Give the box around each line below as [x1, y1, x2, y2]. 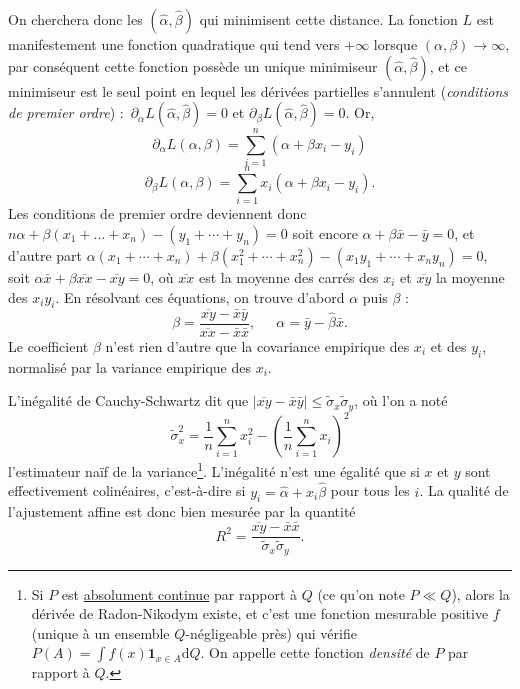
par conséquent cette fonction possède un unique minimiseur [8, 55, 378, 76]
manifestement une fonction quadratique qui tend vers [8, 34, 340, 54]
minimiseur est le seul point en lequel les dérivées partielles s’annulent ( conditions [8, 80, 509, 101]
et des [430, 335, 467, 356]
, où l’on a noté [354, 390, 448, 411]
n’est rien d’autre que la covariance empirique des [105, 335, 410, 356]
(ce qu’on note [317, 583, 405, 604]
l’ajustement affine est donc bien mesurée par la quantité [8, 501, 356, 522]
